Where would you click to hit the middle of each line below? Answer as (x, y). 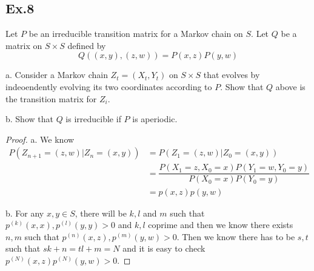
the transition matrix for (51, 98)
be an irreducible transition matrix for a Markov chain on (136, 34)
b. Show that (29, 119)
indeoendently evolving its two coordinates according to (109, 86)
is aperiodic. (155, 119)
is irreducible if (93, 119)
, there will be (101, 213)
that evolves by (232, 75)
